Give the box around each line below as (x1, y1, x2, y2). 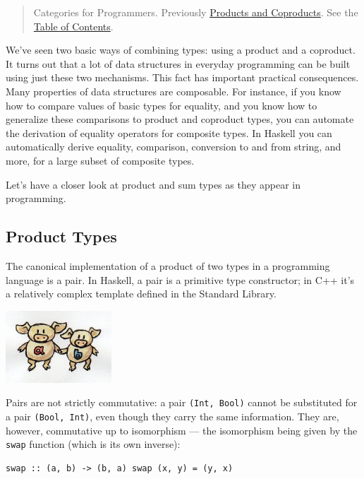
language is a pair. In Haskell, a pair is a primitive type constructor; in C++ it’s (6, 272, 355, 287)
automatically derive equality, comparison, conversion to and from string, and (6, 139, 341, 154)
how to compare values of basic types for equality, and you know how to (6, 97, 317, 112)
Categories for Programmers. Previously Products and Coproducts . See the (33, 5, 358, 19)
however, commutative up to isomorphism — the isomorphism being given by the (6, 422, 358, 437)
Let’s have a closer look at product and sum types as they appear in (6, 177, 301, 191)
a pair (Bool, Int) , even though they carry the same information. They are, (6, 408, 339, 423)
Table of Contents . (33, 18, 114, 33)
